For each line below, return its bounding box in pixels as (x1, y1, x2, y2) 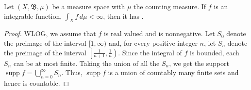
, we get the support (169, 58, 229, 68)
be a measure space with (52, 1, 125, 11)
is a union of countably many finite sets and (108, 67, 239, 77)
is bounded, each (189, 47, 239, 57)
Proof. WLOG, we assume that (4, 28, 96, 39)
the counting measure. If (134, 1, 206, 11)
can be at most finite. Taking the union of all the (13, 58, 160, 68)
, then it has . (103, 11, 144, 21)
